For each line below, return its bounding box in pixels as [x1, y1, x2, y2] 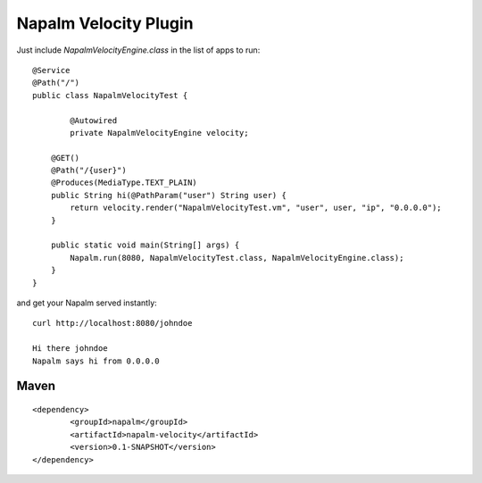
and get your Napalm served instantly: [16, 297, 158, 308]
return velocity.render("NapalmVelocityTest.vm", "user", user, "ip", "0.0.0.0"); [70, 203, 442, 213]
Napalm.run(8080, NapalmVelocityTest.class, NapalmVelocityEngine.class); [70, 253, 404, 262]
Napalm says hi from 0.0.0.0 [32, 355, 160, 366]
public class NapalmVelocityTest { [32, 90, 188, 100]
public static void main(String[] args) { [50, 240, 240, 250]
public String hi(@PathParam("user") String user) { [50, 190, 287, 200]
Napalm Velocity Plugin [16, 13, 194, 33]
